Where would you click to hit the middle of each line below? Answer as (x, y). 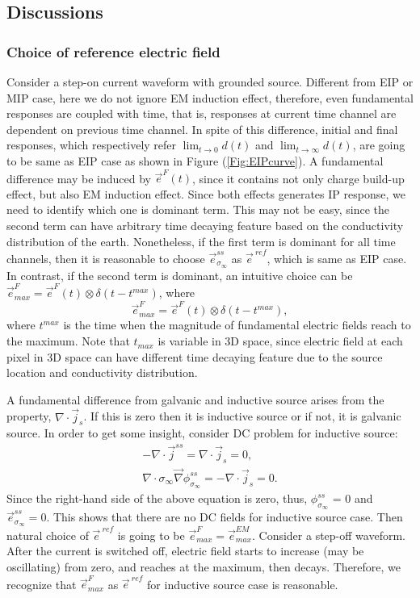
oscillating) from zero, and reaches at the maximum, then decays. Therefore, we (204, 567)
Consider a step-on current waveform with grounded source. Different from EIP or (210, 82)
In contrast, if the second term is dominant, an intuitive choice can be (180, 275)
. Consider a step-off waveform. (328, 535)
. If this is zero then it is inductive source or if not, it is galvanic (242, 416)
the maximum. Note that (68, 341)
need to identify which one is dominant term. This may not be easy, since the (198, 209)
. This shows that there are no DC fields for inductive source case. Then (225, 517)
